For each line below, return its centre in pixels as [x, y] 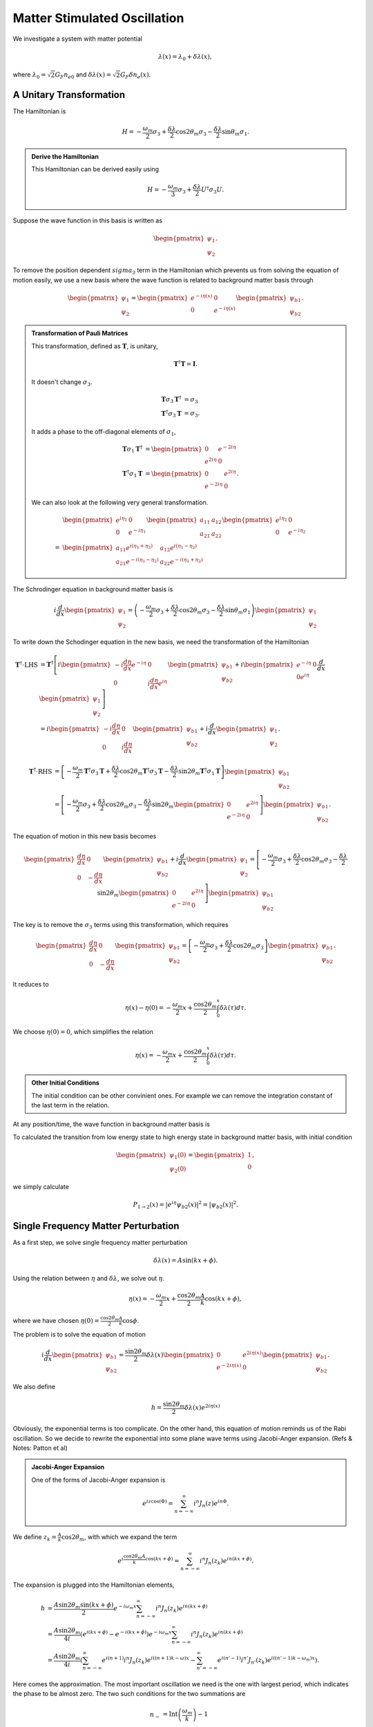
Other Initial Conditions [65, 1083]
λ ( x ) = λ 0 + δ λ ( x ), [185, 57]
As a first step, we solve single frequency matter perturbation [100, 1242]
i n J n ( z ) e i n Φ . [211, 1504]
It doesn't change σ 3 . [62, 383]
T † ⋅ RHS [40, 771]
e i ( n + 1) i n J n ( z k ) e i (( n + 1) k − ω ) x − [149, 1660]
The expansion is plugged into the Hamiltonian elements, [94, 1585]
